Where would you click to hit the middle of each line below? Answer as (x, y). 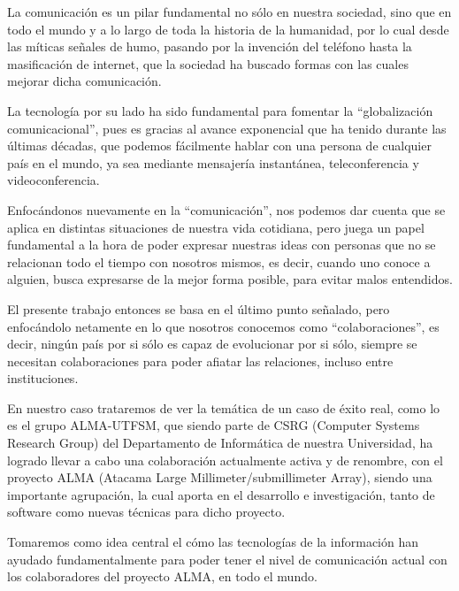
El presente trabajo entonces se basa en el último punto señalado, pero (199, 308)
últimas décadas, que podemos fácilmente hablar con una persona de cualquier (219, 146)
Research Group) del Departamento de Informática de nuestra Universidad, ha (220, 443)
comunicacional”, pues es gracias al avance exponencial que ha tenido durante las (227, 128)
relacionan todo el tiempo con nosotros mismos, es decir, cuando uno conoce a (219, 261)
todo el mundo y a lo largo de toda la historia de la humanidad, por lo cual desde (228, 29)
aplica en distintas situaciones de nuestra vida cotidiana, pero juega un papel (216, 227)
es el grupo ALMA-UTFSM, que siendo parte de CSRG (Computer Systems (214, 425)
